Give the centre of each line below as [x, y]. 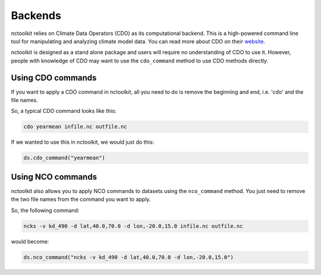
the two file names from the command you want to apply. [81, 200]
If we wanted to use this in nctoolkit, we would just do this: [83, 142]
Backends [36, 15]
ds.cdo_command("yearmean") [64, 158]
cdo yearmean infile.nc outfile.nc [75, 127]
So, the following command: [45, 210]
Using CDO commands [54, 78]
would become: [30, 241]
